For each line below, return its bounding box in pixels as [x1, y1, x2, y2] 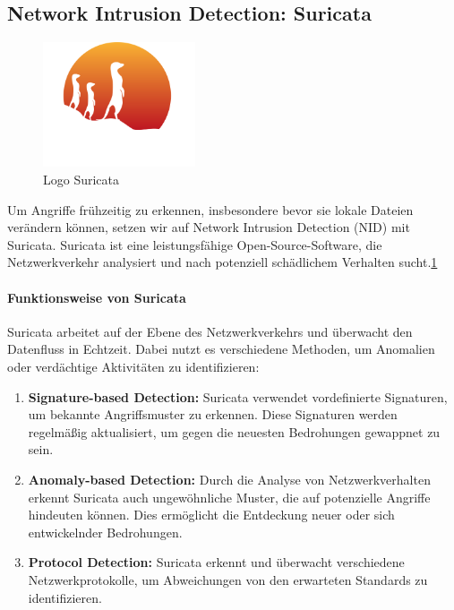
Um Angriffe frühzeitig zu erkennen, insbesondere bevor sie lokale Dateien [7, 200, 414, 219]
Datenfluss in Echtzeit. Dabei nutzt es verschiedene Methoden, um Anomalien [7, 339, 435, 358]
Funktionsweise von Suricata [7, 288, 186, 306]
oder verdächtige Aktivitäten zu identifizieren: [7, 357, 260, 376]
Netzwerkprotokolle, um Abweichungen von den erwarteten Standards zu [28, 570, 428, 589]
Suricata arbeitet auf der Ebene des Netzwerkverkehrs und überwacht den [7, 322, 413, 340]
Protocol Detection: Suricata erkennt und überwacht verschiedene [28, 553, 405, 571]
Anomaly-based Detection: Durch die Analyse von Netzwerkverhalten [28, 470, 431, 488]
